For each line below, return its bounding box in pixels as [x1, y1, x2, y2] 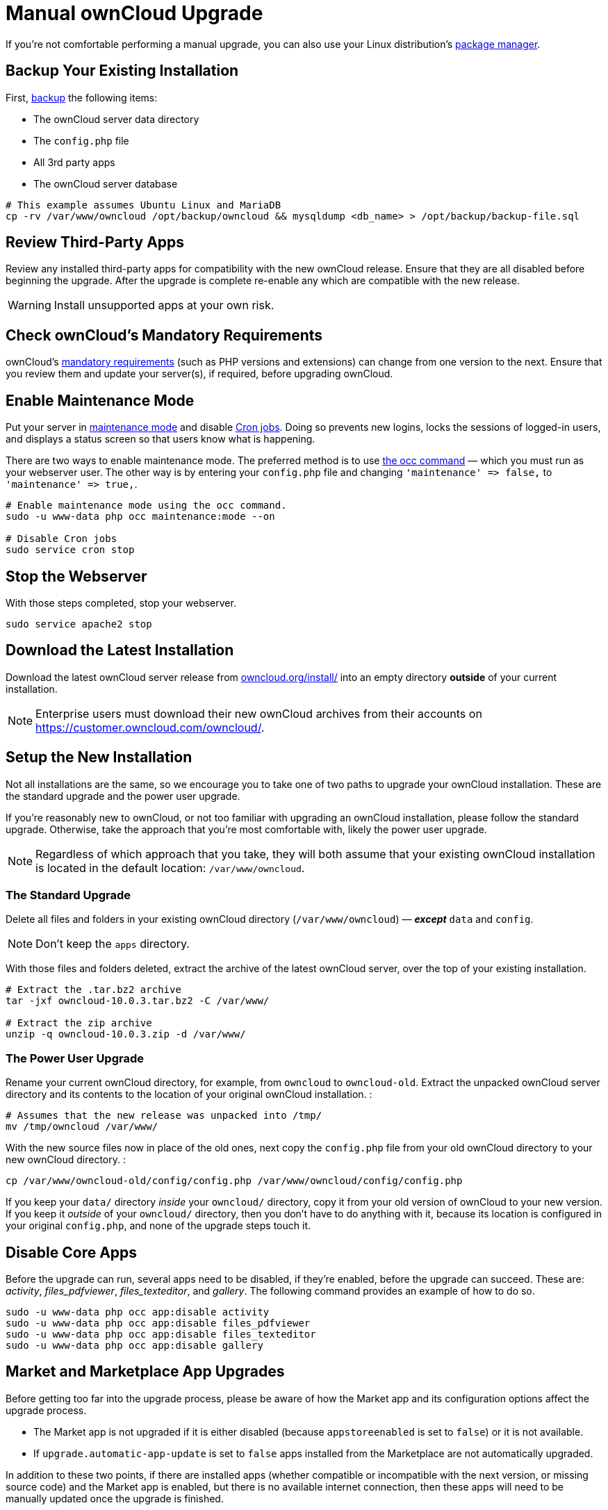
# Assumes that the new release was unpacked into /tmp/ [6, 1110, 322, 1122]
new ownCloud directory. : [6, 1154, 126, 1166]
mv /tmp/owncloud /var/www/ [6, 1121, 158, 1133]
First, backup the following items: [6, 91, 158, 104]
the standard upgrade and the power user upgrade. [6, 789, 240, 802]
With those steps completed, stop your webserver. [6, 596, 236, 609]
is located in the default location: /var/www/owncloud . [35, 860, 305, 875]
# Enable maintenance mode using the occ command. [6, 500, 287, 511]
